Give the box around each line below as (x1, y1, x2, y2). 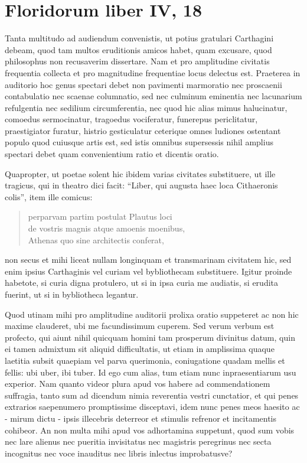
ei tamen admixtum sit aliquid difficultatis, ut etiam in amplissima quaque (5, 343, 275, 355)
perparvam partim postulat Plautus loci (28, 210, 172, 223)
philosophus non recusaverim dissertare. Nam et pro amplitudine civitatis (5, 55, 270, 67)
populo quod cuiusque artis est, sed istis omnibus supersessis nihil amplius (5, 136, 273, 148)
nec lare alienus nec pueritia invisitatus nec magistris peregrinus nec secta (5, 435, 272, 448)
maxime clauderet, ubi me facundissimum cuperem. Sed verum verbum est (5, 319, 275, 332)
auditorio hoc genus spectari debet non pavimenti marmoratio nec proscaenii (5, 78, 282, 90)
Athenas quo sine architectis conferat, (28, 233, 164, 246)
